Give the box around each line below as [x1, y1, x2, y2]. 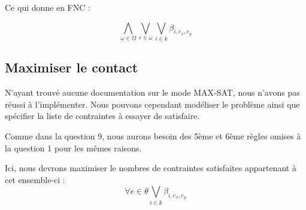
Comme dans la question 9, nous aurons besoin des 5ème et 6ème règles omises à [5, 129, 301, 142]
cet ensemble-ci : [5, 173, 65, 185]
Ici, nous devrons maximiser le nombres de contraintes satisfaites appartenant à [5, 162, 296, 174]
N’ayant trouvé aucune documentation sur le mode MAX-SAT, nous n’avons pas [5, 86, 300, 99]
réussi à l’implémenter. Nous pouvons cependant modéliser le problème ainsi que [5, 98, 300, 110]
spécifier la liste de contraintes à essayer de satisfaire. [5, 109, 200, 122]
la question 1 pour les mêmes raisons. [5, 141, 142, 154]
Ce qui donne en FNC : [5, 1, 90, 13]
